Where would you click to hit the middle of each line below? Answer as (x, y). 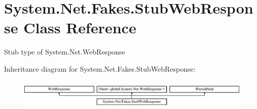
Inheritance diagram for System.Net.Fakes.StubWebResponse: (100, 68)
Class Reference (80, 28)
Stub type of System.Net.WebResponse (65, 52)
